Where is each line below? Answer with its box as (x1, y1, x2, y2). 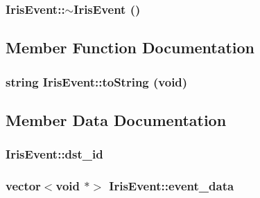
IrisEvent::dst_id (6, 145, 103, 163)
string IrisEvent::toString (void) (6, 73, 188, 90)
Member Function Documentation (6, 37, 255, 58)
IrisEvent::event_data (109, 177, 234, 195)
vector (6, 177, 41, 195)
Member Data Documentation (6, 109, 227, 130)
